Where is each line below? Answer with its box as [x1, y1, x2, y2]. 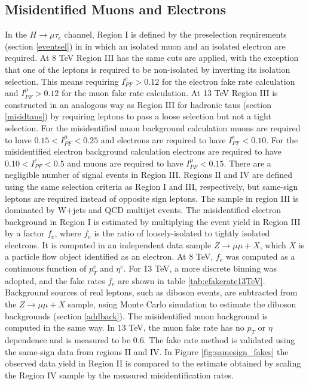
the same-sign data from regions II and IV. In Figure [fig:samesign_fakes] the [5, 345, 289, 358]
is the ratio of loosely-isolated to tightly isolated [94, 227, 270, 239]
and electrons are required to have [100, 133, 226, 146]
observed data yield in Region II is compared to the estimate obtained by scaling [5, 357, 301, 369]
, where [54, 227, 81, 239]
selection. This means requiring [5, 75, 119, 87]
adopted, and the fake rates [5, 274, 105, 287]
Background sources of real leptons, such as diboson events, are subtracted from [5, 286, 298, 298]
